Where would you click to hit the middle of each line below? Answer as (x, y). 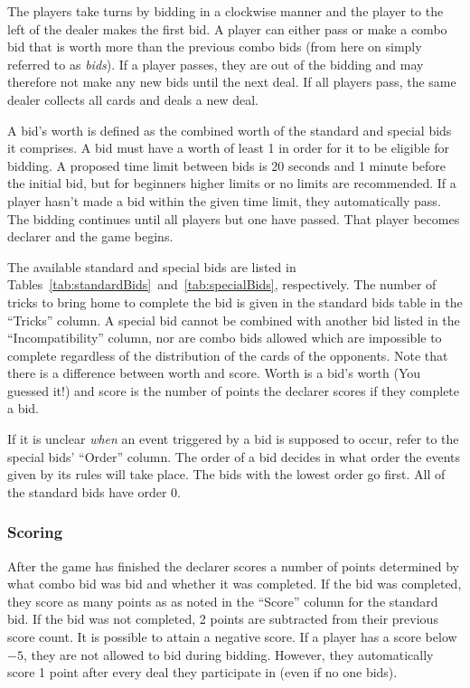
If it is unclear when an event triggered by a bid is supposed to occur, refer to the (233, 439)
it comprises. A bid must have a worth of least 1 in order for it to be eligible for (228, 148)
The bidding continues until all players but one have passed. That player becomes (234, 218)
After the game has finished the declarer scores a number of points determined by (233, 565)
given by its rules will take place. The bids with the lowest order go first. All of (226, 474)
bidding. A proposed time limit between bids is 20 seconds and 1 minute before (227, 165)
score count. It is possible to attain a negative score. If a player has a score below (232, 637)
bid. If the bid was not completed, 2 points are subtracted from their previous (223, 619)
